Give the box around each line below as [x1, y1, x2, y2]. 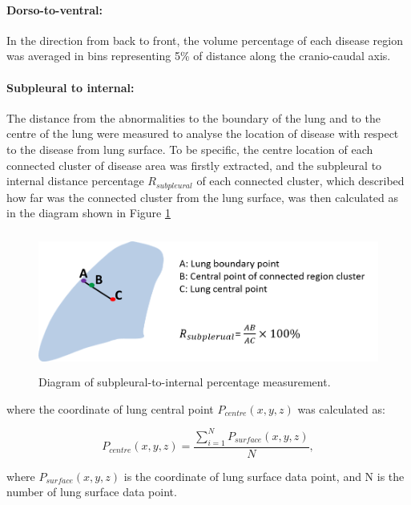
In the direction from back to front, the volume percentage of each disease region [6, 31, 403, 48]
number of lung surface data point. [6, 483, 177, 500]
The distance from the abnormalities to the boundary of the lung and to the [6, 109, 381, 126]
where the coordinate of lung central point [6, 400, 214, 417]
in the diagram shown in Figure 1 [6, 204, 171, 221]
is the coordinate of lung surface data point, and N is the [123, 467, 405, 484]
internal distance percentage [6, 172, 144, 189]
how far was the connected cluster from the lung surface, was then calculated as [6, 188, 398, 205]
